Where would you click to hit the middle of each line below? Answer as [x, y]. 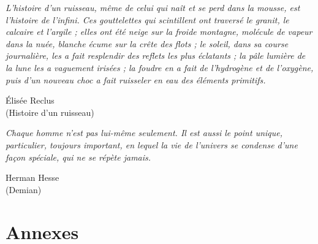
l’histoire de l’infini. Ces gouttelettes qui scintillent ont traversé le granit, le [147, 19]
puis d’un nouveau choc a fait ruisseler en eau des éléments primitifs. [136, 79]
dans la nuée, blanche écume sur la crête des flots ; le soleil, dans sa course [147, 43]
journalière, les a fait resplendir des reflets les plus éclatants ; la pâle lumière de [156, 55]
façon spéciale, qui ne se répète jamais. [78, 157]
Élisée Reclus [30, 100]
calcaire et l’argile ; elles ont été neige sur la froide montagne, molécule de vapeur [159, 32]
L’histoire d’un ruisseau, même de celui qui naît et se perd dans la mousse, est [153, 7]
